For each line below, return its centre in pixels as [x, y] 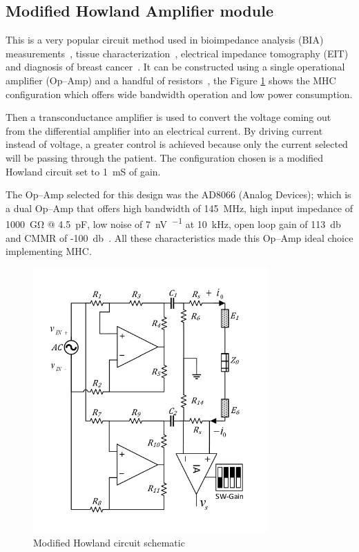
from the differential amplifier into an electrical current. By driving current [164, 130]
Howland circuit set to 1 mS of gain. [83, 171]
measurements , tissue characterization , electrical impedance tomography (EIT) [177, 53]
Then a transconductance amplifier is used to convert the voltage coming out [168, 117]
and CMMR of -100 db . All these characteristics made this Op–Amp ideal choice [179, 237]
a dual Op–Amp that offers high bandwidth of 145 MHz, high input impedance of [179, 208]
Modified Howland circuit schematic [109, 542]
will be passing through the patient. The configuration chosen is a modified [165, 157]
